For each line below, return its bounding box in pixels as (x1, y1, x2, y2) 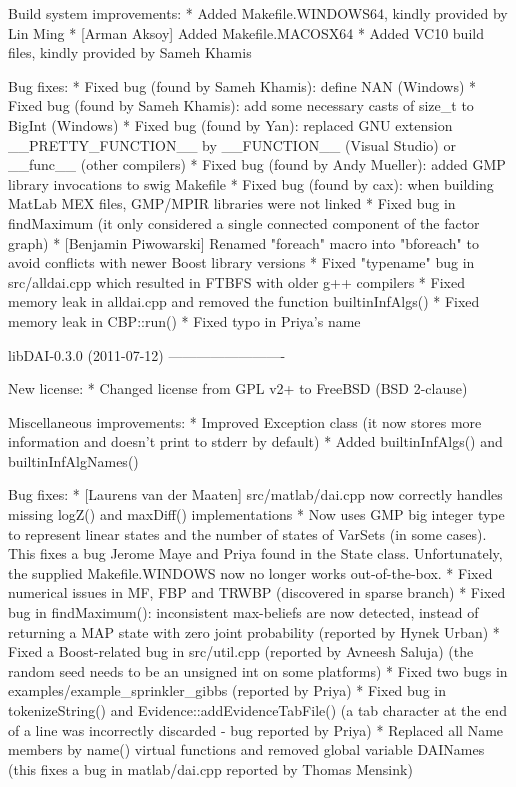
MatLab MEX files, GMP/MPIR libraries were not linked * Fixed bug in (8, 193, 456, 214)
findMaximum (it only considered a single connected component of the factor (8, 212, 480, 233)
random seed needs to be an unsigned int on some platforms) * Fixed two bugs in (8, 660, 508, 681)
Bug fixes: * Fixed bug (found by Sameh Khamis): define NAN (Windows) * (8, 75, 477, 96)
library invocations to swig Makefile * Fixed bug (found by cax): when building (8, 173, 494, 194)
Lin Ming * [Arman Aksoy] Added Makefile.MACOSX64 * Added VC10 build (8, 22, 484, 43)
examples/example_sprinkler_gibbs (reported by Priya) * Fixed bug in (8, 680, 446, 701)
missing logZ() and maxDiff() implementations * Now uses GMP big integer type (8, 504, 505, 525)
